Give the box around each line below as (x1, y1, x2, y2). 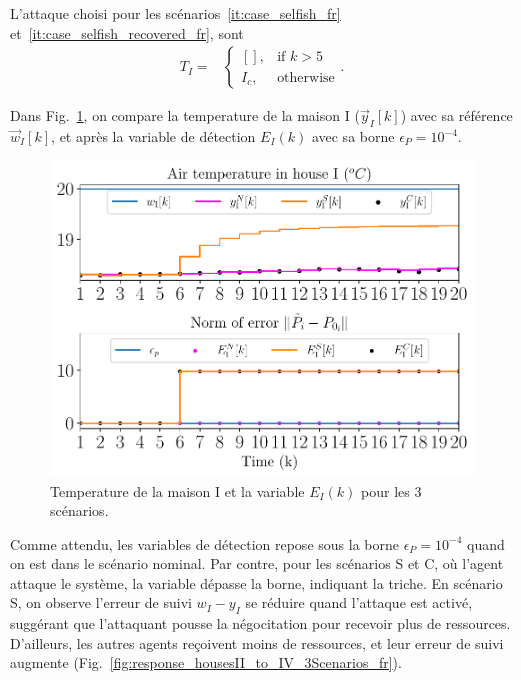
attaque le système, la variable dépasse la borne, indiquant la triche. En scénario (10, 572, 503, 593)
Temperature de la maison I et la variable (50, 480, 305, 501)
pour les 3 (361, 480, 422, 501)
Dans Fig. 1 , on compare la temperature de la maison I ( (10, 105, 360, 126)
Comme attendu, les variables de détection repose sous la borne (10, 533, 399, 554)
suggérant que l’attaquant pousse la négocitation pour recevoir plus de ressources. (10, 613, 511, 634)
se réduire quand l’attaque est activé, (245, 592, 473, 613)
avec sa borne (311, 126, 395, 147)
